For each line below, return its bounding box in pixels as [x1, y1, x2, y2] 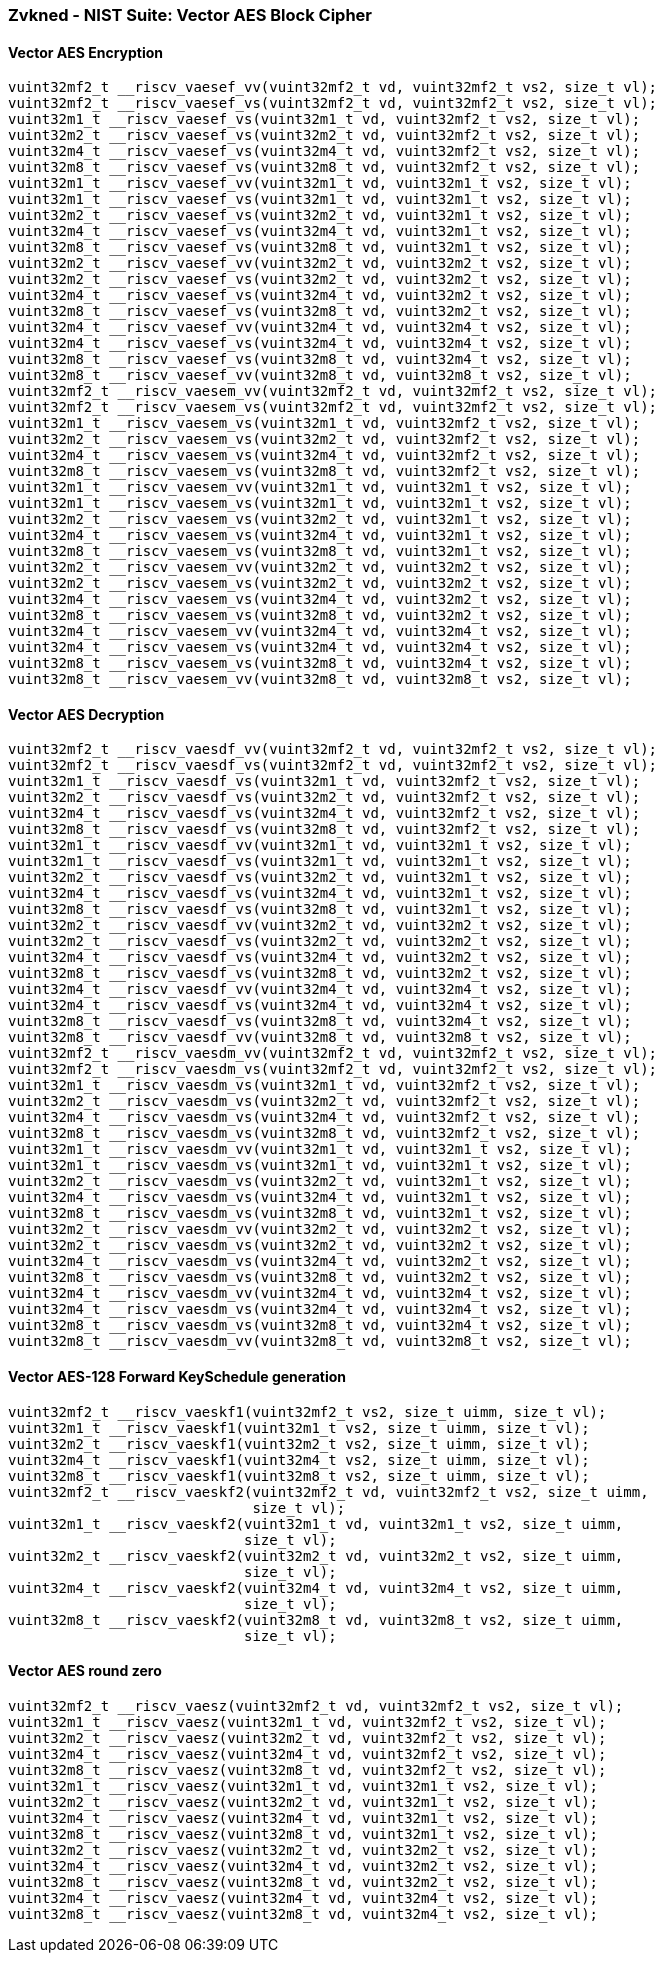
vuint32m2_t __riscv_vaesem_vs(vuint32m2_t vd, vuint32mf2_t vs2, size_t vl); [8, 431, 641, 448]
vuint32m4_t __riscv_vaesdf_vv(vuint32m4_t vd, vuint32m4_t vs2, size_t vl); [8, 981, 632, 998]
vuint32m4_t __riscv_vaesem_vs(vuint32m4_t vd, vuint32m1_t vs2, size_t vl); [8, 527, 632, 544]
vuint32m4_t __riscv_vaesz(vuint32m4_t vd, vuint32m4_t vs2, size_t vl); [8, 1889, 599, 1906]
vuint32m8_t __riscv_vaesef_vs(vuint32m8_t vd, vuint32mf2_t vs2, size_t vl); [8, 159, 641, 176]
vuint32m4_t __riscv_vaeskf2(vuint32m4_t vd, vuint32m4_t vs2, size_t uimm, [8, 1579, 624, 1596]
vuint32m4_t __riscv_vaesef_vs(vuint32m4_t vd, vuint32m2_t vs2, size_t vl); [8, 287, 632, 304]
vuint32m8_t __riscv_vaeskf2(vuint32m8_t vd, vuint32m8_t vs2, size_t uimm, [8, 1611, 624, 1628]
